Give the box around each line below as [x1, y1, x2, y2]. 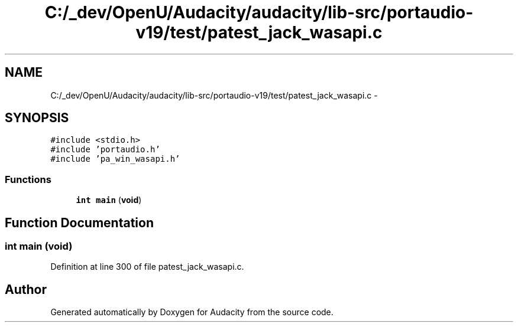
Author [5, 282, 47, 297]
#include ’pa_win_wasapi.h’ [50, 154, 180, 164]
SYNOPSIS [5, 110, 69, 126]
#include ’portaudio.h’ [50, 145, 160, 155]
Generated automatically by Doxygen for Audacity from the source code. [50, 307, 334, 318]
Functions [5, 173, 51, 185]
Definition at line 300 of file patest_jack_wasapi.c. [50, 261, 244, 272]
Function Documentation [5, 215, 154, 230]
